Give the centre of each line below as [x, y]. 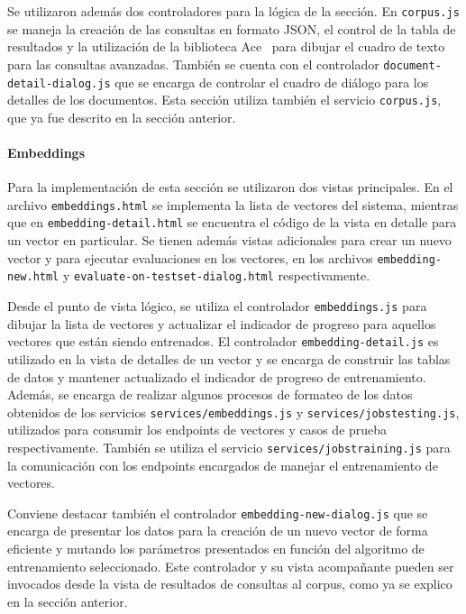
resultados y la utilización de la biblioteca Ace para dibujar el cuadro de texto [226, 46]
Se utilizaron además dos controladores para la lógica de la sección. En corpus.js [233, 11]
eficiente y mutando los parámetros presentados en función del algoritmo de [216, 549]
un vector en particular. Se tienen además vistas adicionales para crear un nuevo [229, 240]
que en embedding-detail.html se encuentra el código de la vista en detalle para [232, 222]
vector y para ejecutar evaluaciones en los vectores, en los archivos [190, 257]
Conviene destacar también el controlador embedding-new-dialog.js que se [218, 513]
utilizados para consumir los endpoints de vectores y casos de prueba [197, 430]
